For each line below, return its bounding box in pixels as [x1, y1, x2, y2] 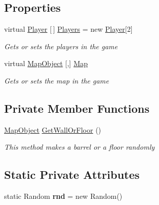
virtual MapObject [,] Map [4, 58, 88, 69]
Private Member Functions [4, 100, 150, 116]
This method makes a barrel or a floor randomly [4, 141, 155, 152]
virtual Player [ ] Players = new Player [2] [4, 24, 133, 34]
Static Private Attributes [4, 167, 140, 182]
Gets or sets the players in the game [4, 40, 118, 51]
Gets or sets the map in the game [4, 75, 109, 86]
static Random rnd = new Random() [4, 191, 123, 201]
